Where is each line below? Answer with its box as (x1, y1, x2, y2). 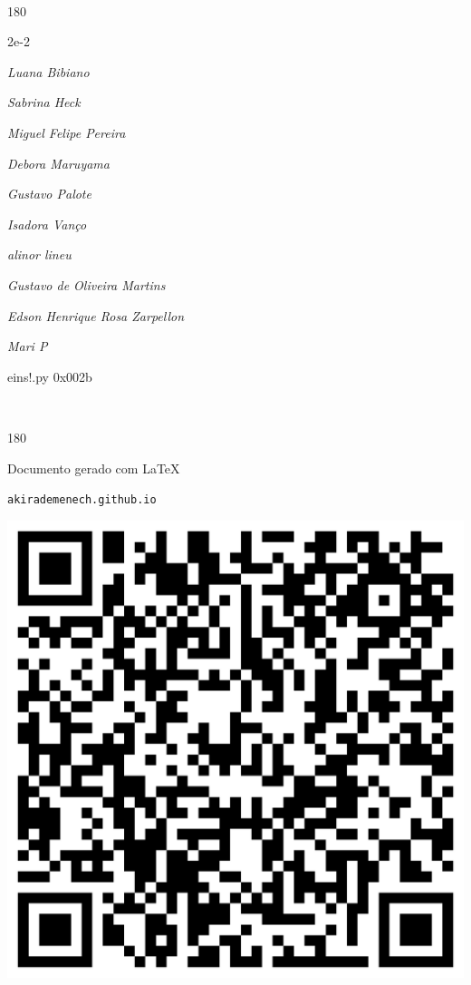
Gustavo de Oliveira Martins (7, 275, 166, 294)
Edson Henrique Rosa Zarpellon (7, 306, 185, 325)
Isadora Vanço (7, 214, 87, 233)
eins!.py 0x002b (7, 366, 92, 385)
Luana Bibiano (7, 62, 90, 81)
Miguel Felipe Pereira (7, 122, 126, 141)
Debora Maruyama (7, 153, 110, 172)
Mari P (7, 336, 48, 356)
